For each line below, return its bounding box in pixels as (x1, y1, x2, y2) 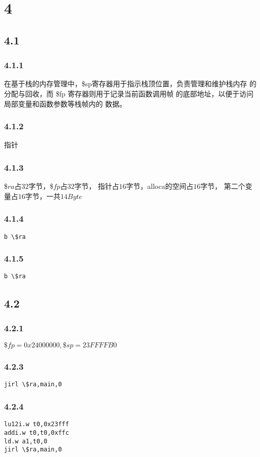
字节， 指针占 (74, 181, 119, 191)
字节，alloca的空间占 (126, 181, 193, 191)
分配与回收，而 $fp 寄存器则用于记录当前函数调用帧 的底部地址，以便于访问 (4, 88, 254, 98)
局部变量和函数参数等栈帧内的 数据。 (4, 98, 126, 109)
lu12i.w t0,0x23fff (4, 421, 69, 428)
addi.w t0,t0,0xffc (4, 429, 69, 436)
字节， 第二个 (200, 181, 245, 191)
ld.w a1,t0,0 (4, 437, 47, 445)
